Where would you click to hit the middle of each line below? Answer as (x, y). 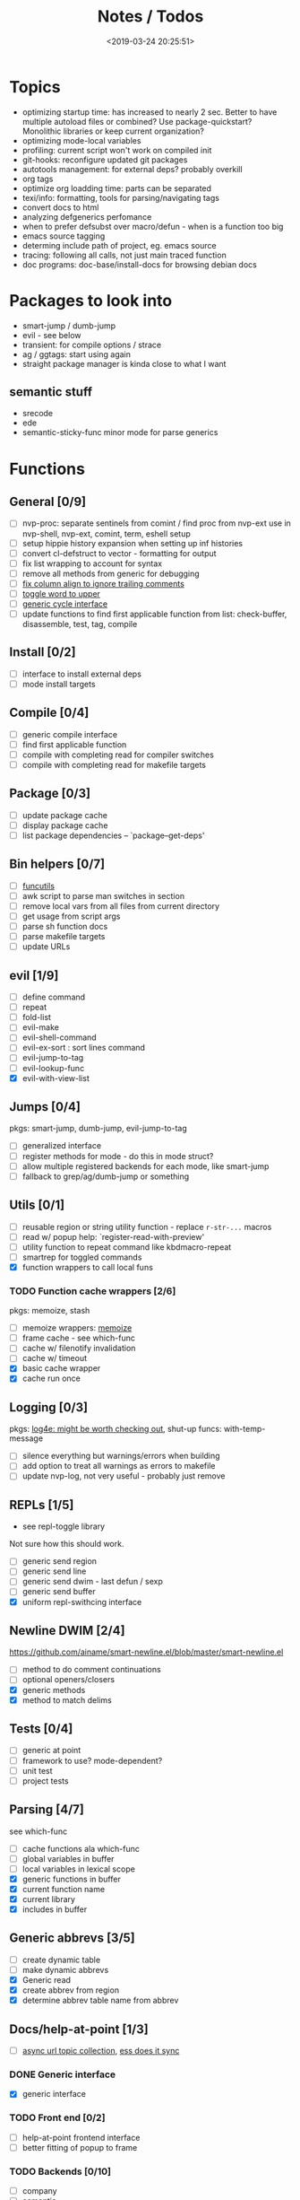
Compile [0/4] (49, 713)
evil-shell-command (59, 1037)
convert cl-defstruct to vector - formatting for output (119, 553)
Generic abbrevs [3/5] (73, 1938)
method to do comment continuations (91, 1670)
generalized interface (61, 1146)
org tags (38, 179)
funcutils (39, 886)
